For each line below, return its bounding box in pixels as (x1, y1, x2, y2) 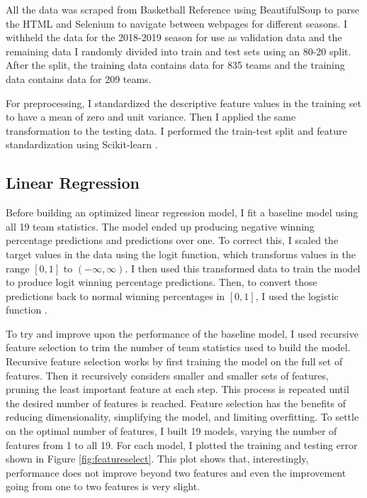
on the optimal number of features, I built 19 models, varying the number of (6, 424, 337, 438)
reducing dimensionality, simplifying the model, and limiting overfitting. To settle (6, 409, 359, 424)
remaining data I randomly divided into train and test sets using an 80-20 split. (6, 43, 351, 58)
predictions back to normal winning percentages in (6, 288, 225, 303)
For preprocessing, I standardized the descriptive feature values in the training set (6, 95, 361, 110)
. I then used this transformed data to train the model (125, 260, 361, 275)
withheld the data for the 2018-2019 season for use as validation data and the (6, 30, 342, 45)
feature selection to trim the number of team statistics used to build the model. (6, 340, 351, 355)
